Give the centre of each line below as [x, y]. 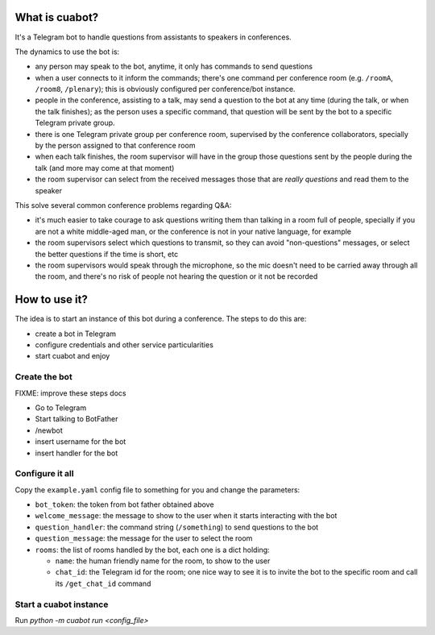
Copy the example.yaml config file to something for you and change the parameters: [157, 490]
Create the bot [43, 377]
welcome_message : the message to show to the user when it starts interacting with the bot [186, 516]
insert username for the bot [81, 442]
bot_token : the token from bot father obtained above [124, 504]
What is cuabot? [57, 17]
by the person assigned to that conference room [115, 146]
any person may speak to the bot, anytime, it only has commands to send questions [174, 66]
